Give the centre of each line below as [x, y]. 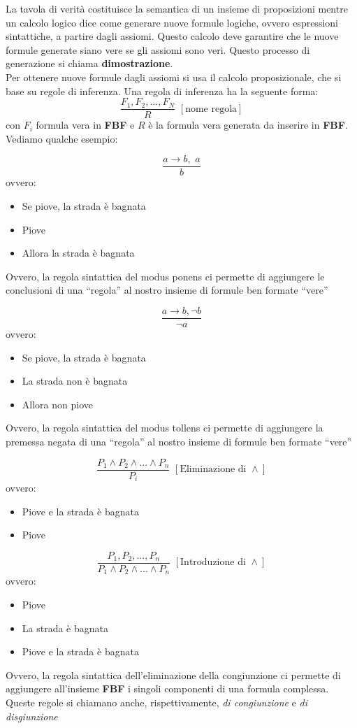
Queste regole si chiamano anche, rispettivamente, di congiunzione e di [157, 702]
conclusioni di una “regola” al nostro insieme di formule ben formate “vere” [167, 290]
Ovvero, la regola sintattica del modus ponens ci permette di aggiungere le [165, 276]
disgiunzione [32, 716]
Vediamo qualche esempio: [62, 138]
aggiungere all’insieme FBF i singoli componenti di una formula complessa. [167, 688]
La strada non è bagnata [75, 381]
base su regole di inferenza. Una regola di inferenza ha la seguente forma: [162, 91]
